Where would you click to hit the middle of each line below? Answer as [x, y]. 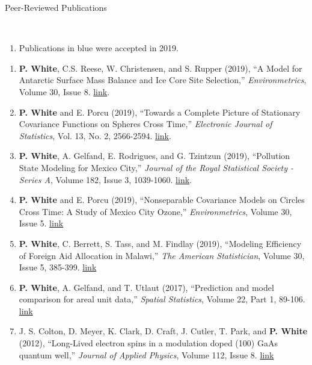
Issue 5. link [41, 223]
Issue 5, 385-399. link [58, 267]
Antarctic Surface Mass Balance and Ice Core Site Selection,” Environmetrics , [163, 80]
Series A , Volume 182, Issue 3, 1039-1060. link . [105, 179]
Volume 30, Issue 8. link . [64, 91]
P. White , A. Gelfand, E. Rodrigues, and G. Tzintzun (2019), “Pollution [154, 156]
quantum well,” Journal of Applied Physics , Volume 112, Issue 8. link [146, 354]
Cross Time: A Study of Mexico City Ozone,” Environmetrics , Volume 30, [155, 211]
